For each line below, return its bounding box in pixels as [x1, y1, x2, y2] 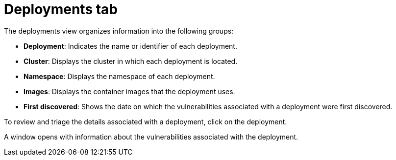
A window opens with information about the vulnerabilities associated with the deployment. [4, 132, 298, 141]
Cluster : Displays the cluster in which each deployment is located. [24, 57, 238, 65]
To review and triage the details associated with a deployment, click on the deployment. [4, 117, 287, 126]
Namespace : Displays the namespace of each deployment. [24, 72, 215, 80]
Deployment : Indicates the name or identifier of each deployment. [24, 41, 237, 50]
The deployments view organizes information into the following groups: [4, 26, 234, 35]
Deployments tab [4, 1, 118, 18]
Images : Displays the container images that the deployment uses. [24, 87, 235, 96]
